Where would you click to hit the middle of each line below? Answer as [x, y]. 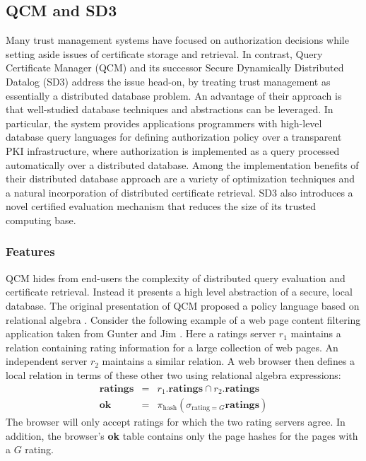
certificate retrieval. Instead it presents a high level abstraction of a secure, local [179, 292]
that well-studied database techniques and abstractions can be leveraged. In [170, 109]
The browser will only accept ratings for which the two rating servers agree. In [176, 421]
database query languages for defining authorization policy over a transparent [174, 137]
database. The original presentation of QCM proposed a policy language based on [183, 305]
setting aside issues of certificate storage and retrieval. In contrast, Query [164, 53]
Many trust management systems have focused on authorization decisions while [177, 40]
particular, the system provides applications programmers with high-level [164, 123]
